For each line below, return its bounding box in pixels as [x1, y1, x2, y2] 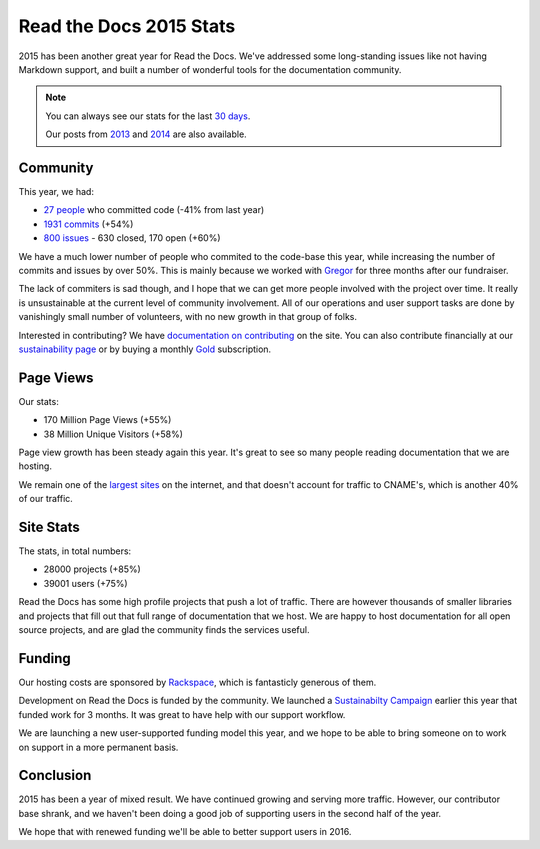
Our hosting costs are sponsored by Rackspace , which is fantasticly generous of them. [18, 676, 377, 688]
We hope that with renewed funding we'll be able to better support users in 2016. [18, 826, 352, 838]
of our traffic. [18, 493, 74, 505]
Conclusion [18, 767, 92, 784]
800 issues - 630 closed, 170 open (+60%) [43, 232, 221, 244]
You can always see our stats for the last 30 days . [45, 110, 251, 122]
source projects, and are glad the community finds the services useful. [18, 624, 310, 636]
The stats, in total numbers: [18, 545, 132, 557]
